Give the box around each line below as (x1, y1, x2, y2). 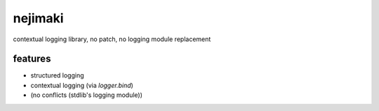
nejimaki (13, 10, 64, 26)
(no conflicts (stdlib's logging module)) (30, 91, 143, 99)
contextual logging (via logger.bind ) (30, 81, 133, 89)
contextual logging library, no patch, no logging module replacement (13, 35, 211, 43)
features (13, 53, 51, 65)
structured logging (30, 71, 84, 80)
